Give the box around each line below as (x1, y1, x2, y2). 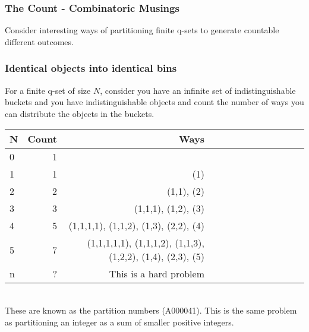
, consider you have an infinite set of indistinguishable (100, 84, 296, 96)
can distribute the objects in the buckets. (5, 107, 154, 119)
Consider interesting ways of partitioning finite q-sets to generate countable (5, 24, 279, 36)
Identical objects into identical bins (5, 61, 177, 75)
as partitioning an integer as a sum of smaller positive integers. (5, 315, 234, 328)
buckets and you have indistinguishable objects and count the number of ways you (5, 96, 304, 108)
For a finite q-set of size (5, 84, 91, 96)
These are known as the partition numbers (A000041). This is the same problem (5, 304, 297, 316)
